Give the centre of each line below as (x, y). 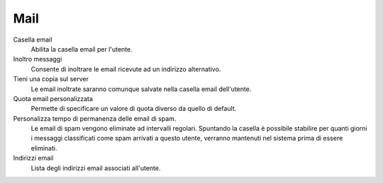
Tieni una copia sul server (51, 79)
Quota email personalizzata (53, 98)
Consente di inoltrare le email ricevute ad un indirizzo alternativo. (126, 69)
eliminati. (44, 148)
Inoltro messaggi (38, 59)
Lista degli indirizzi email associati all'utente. (96, 168)
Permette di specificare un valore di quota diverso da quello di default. (134, 109)
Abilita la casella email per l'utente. (82, 49)
